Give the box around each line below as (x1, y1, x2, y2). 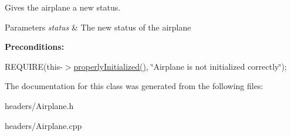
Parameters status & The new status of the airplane (5, 21, 191, 33)
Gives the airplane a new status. (5, 1, 121, 13)
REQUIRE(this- (5, 60, 63, 72)
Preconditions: (5, 40, 65, 53)
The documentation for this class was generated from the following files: (5, 80, 263, 92)
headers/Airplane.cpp (5, 119, 82, 131)
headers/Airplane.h (5, 99, 74, 111)
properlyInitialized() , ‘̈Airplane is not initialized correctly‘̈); (73, 60, 287, 72)
